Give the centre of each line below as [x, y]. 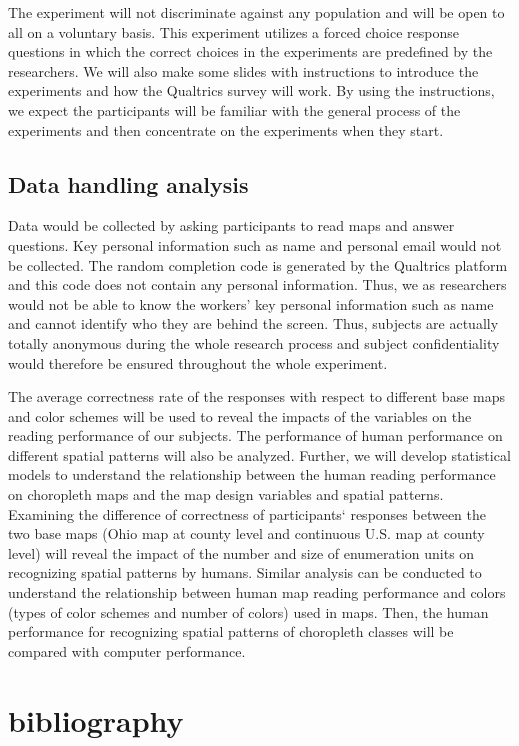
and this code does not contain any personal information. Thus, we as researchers [257, 284]
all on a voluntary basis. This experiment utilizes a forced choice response [233, 31]
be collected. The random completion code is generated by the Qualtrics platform [258, 264]
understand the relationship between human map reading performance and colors [257, 592]
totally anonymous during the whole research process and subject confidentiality [254, 342]
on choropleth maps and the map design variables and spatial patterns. [226, 494]
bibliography [96, 719]
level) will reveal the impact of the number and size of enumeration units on [241, 552]
